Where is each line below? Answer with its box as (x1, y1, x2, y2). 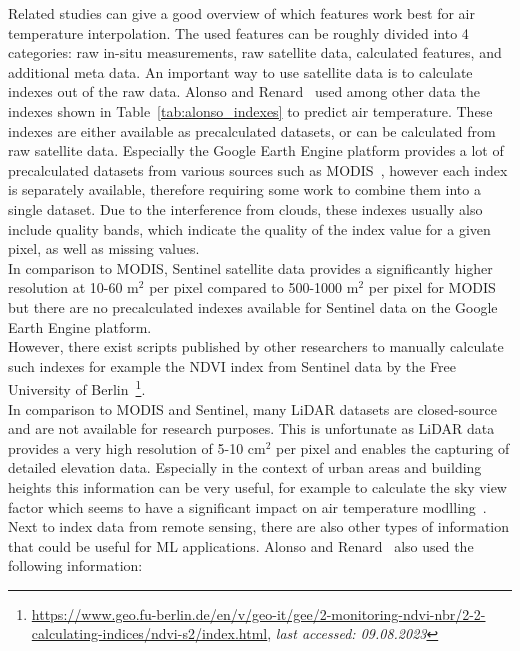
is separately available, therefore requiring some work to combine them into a (8, 179, 481, 200)
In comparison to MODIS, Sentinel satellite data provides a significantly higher (8, 257, 493, 278)
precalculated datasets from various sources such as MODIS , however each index (8, 159, 508, 180)
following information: (8, 555, 143, 576)
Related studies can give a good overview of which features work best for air (8, 3, 475, 23)
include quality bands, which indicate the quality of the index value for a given (8, 218, 491, 239)
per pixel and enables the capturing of (276, 437, 510, 458)
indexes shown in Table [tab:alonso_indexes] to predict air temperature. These (8, 100, 493, 121)
